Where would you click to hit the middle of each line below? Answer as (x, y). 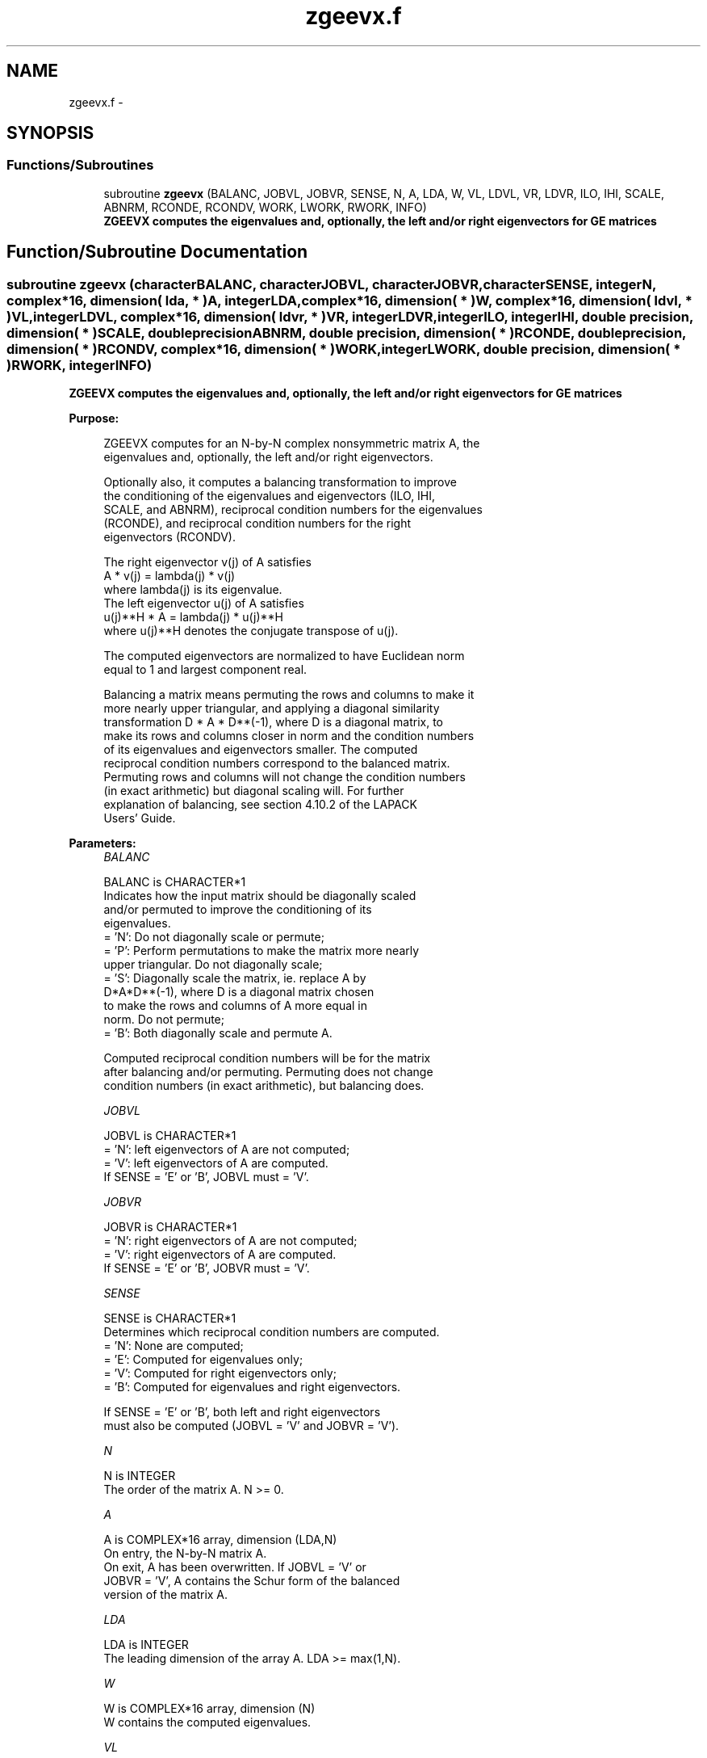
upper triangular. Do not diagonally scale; (213, 965)
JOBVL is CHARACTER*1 (170, 1136)
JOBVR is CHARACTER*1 (170, 1227)
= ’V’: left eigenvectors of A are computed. (216, 1163)
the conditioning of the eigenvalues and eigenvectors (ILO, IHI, (270, 496)
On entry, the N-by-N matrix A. (185, 1554)
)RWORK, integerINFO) (79, 365)
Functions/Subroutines (80, 165)
